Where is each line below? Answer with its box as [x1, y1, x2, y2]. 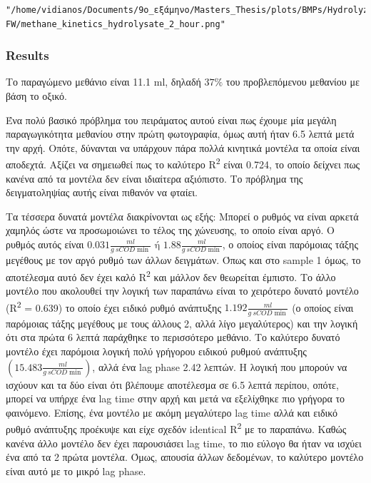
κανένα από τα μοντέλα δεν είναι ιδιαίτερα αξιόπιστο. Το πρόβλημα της [6, 171, 303, 185]
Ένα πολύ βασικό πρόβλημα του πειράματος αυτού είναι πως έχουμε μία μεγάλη [6, 112, 337, 127]
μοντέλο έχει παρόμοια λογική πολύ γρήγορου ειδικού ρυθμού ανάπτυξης [6, 343, 307, 358]
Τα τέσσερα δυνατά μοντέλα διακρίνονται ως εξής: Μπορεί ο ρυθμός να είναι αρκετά [6, 208, 359, 223]
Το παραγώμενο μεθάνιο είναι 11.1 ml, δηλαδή [6, 74, 201, 89]
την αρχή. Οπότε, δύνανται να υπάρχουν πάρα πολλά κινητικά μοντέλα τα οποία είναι [6, 140, 360, 155]
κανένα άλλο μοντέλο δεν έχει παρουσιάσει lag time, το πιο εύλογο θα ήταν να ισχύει [6, 435, 362, 450]
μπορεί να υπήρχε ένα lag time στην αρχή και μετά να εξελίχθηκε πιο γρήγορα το [6, 391, 345, 406]
